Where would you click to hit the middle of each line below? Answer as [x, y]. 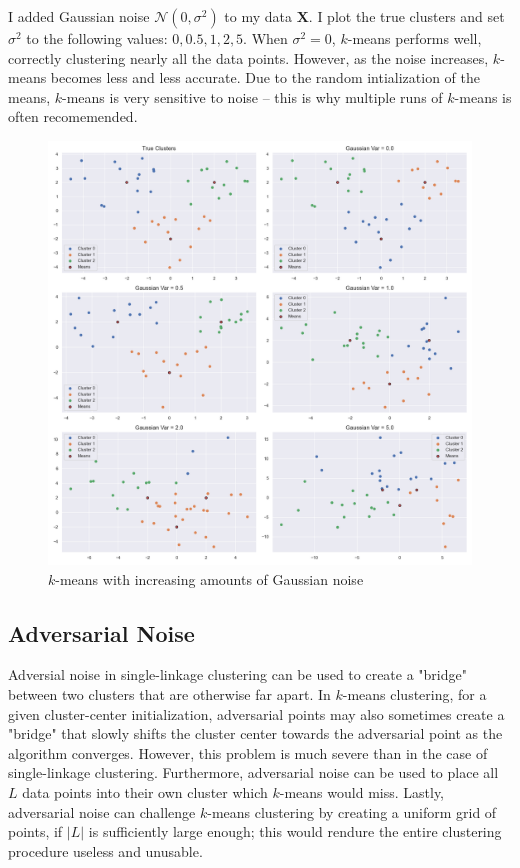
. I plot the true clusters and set [406, 16]
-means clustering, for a [414, 693]
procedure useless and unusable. [105, 850]
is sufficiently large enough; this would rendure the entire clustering [295, 831]
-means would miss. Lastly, [362, 791]
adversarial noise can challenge [102, 811]
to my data [258, 16]
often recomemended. [73, 116]
